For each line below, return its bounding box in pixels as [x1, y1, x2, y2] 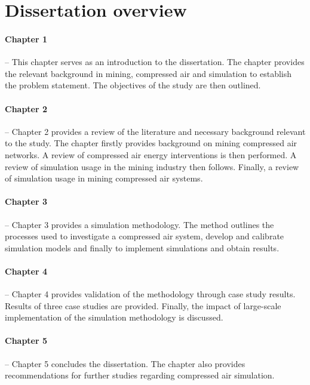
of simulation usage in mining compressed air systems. [5, 172, 203, 184]
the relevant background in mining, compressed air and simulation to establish [5, 67, 292, 79]
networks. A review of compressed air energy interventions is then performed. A [5, 148, 297, 161]
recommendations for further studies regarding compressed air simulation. [5, 369, 275, 381]
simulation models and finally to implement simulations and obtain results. [5, 241, 280, 254]
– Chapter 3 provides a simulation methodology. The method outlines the [5, 218, 274, 230]
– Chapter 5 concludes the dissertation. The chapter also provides [5, 357, 245, 369]
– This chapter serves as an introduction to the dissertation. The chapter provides [5, 56, 305, 68]
